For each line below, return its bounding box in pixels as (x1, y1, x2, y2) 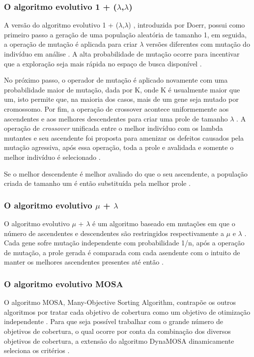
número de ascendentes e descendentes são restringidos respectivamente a (4, 228, 224, 238)
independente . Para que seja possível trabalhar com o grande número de (4, 316, 223, 327)
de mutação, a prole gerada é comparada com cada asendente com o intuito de (4, 247, 240, 257)
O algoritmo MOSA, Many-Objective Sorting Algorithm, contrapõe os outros (4, 297, 236, 307)
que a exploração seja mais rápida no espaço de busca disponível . (4, 58, 202, 68)
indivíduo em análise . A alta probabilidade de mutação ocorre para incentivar (4, 49, 240, 59)
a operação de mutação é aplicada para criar (4, 39, 138, 49)
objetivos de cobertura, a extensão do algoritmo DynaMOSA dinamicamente (4, 335, 234, 346)
